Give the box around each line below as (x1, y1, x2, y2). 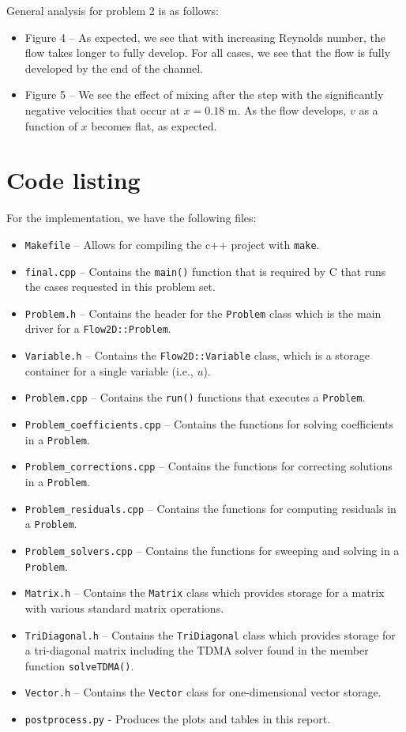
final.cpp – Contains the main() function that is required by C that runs (24, 262, 386, 279)
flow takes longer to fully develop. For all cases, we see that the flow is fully (24, 44, 391, 61)
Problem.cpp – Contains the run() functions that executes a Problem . (24, 389, 366, 406)
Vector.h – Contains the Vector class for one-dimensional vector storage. (24, 684, 382, 700)
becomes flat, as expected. (91, 117, 217, 134)
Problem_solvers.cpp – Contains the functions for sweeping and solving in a (24, 541, 400, 558)
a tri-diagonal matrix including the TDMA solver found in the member (24, 642, 369, 658)
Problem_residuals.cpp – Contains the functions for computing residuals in (24, 500, 397, 516)
